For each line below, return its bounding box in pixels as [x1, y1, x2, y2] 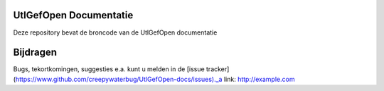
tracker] [206, 65, 230, 73]
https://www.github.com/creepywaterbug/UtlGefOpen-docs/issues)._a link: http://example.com [15, 75, 295, 83]
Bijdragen [13, 47, 57, 59]
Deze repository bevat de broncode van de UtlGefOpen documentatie [13, 28, 218, 37]
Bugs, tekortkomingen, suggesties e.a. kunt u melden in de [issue [13, 65, 206, 73]
